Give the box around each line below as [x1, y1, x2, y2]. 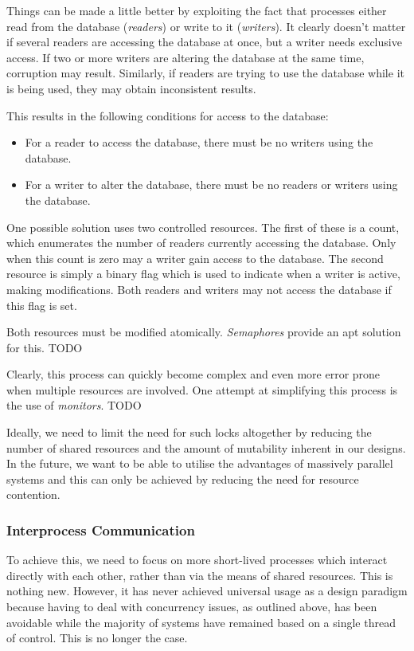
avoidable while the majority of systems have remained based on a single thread [6, 614, 396, 630]
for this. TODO [6, 339, 83, 355]
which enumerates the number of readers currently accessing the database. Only [6, 234, 396, 251]
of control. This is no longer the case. [6, 629, 188, 646]
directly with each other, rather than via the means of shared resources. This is [6, 567, 393, 583]
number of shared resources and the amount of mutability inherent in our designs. [6, 439, 406, 456]
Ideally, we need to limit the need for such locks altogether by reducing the [6, 424, 372, 441]
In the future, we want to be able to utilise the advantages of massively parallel [6, 455, 393, 472]
